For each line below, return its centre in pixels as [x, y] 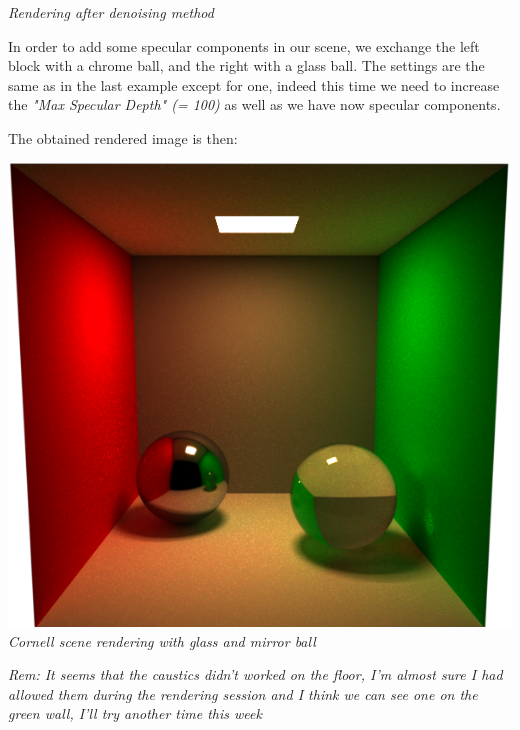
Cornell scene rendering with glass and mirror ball [162, 640]
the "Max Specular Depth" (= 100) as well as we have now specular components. [254, 104]
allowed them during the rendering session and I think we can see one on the [243, 693]
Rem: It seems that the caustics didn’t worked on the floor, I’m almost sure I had [255, 674]
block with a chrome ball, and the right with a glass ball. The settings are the [246, 65]
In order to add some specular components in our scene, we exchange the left [244, 45]
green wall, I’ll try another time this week [135, 713]
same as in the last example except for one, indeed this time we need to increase [254, 84]
